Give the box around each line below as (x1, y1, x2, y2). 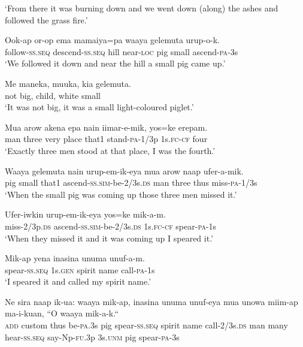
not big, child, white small (5, 89, 101, 101)
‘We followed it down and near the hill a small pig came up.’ (5, 57, 226, 70)
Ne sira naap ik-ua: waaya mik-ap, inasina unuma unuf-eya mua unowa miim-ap (5, 295, 298, 307)
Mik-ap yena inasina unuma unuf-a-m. (5, 252, 145, 264)
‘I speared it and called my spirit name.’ (5, 275, 151, 288)
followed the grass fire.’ (5, 13, 88, 26)
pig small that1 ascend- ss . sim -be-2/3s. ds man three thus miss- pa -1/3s (5, 176, 257, 189)
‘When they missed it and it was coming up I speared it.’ (5, 231, 213, 244)
